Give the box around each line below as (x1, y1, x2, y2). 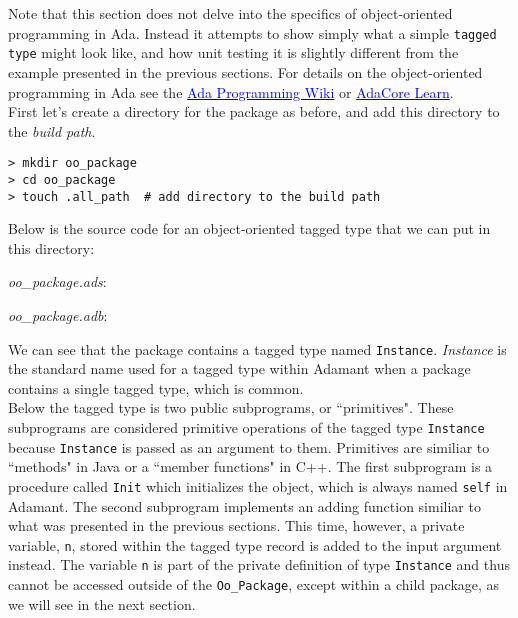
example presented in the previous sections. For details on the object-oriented (8, 61, 483, 82)
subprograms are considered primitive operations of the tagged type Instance (8, 417, 485, 438)
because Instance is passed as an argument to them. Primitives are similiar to (8, 436, 490, 457)
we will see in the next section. (8, 593, 196, 614)
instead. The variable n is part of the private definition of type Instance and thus (8, 554, 510, 575)
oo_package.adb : (8, 305, 108, 326)
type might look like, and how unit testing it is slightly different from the (8, 42, 459, 63)
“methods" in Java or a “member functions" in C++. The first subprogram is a (8, 456, 493, 477)
